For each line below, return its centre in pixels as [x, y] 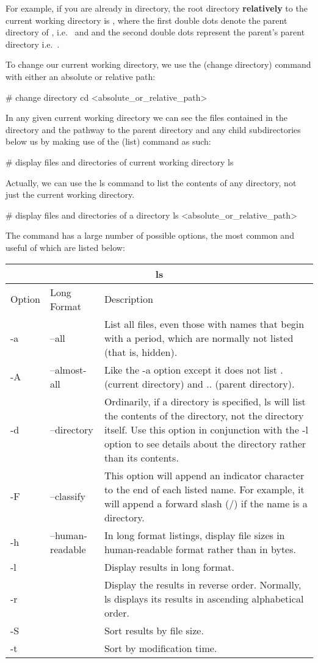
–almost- [68, 369]
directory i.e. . [33, 44]
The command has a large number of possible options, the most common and [150, 235]
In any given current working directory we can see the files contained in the [146, 118]
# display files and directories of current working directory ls [120, 161]
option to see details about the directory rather [205, 443]
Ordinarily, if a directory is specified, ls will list [205, 401]
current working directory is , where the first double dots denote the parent [146, 20]
